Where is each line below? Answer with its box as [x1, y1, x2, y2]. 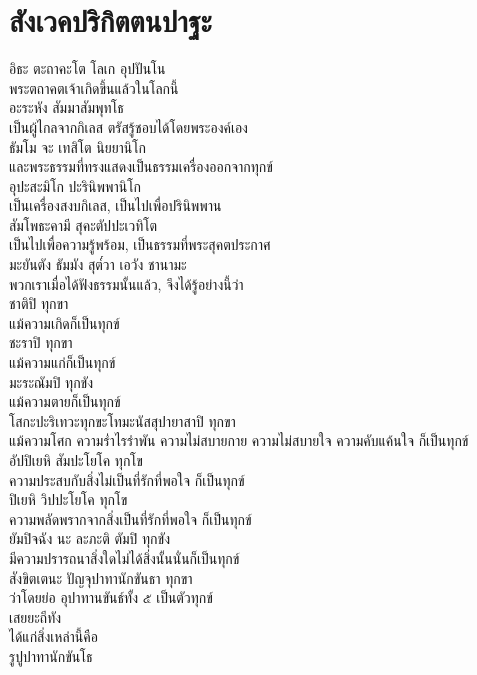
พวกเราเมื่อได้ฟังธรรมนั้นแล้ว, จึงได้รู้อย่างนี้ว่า [9, 273, 244, 294]
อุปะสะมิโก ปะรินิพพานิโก [9, 175, 141, 196]
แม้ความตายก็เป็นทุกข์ [9, 391, 121, 412]
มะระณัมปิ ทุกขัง [9, 371, 94, 392]
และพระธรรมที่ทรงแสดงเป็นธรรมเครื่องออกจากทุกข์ [9, 156, 273, 177]
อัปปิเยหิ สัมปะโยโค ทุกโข [9, 450, 143, 470]
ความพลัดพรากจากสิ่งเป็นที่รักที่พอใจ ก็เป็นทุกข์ [9, 508, 252, 529]
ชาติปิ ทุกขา [9, 293, 69, 314]
